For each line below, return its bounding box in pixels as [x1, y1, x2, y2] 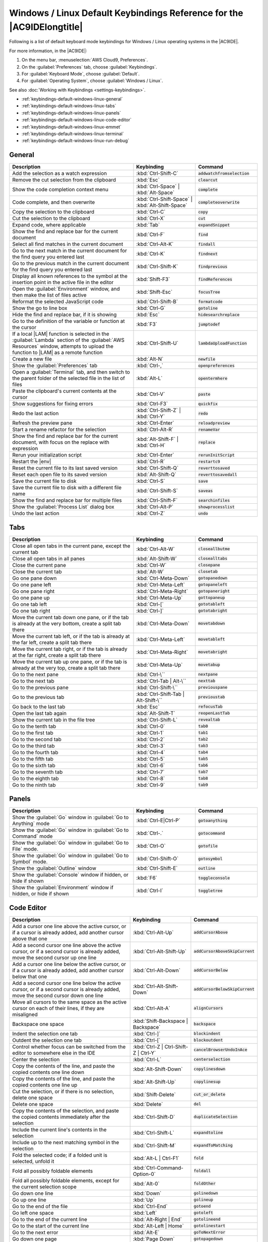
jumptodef [198, 321, 220, 327]
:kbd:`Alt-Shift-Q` [136, 471, 177, 478]
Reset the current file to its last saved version [12, 465, 118, 471]
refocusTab [198, 704, 223, 709]
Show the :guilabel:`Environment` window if [12, 884, 114, 891]
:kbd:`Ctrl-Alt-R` [136, 426, 174, 433]
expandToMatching [194, 1143, 233, 1148]
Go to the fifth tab [12, 755, 54, 762]
